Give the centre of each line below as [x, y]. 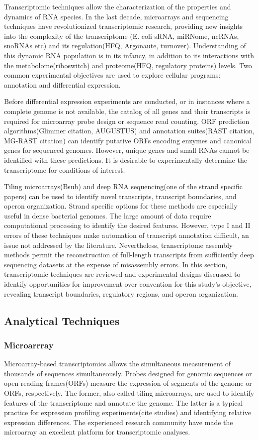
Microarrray [29, 345]
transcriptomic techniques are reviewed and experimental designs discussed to [122, 274]
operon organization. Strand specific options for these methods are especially [121, 206]
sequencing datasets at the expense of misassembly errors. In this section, [116, 264]
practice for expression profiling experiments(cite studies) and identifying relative [128, 412]
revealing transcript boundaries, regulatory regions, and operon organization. [121, 293]
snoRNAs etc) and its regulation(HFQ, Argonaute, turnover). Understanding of [125, 46]
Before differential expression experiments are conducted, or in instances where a [127, 101]
